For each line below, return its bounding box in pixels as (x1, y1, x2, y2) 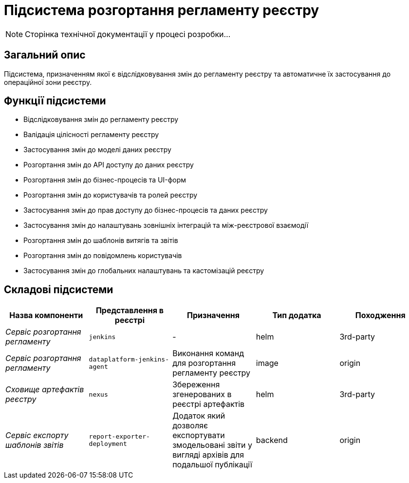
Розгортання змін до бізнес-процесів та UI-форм (23, 176, 186, 184)
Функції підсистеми (4, 95, 106, 107)
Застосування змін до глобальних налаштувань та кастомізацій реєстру (23, 266, 264, 275)
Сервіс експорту (5, 430, 69, 441)
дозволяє (172, 421, 208, 431)
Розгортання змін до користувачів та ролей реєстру (23, 191, 198, 200)
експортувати (172, 430, 225, 441)
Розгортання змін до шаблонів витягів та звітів (23, 236, 178, 245)
